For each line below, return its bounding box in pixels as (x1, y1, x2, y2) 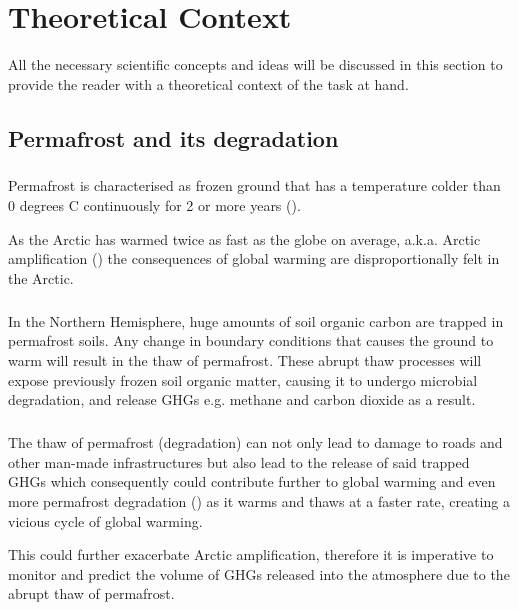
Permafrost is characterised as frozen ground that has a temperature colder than (8, 175, 501, 196)
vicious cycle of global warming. (8, 510, 203, 531)
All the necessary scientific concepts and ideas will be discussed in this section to (8, 54, 503, 75)
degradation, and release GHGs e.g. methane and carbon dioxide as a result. (8, 389, 476, 410)
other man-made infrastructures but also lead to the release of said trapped (8, 451, 470, 472)
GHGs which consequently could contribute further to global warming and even (8, 471, 496, 492)
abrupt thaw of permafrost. (8, 583, 175, 604)
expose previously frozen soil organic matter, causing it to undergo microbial (8, 369, 478, 390)
